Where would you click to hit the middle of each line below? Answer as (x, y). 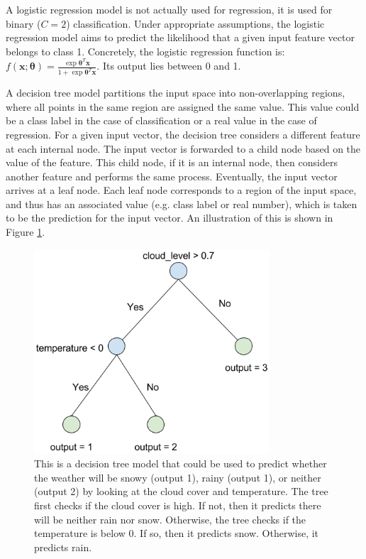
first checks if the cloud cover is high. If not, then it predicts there (178, 505)
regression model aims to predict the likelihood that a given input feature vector (180, 37)
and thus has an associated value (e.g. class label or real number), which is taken (182, 203)
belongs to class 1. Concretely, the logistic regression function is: (145, 51)
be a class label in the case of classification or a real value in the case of (161, 120)
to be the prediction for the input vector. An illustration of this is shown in (170, 218)
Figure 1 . (26, 232)
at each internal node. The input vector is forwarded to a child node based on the (183, 148)
